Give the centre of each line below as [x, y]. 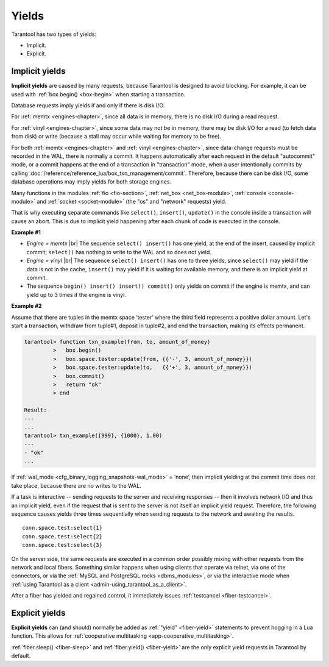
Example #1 [26, 232]
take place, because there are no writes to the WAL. [76, 485]
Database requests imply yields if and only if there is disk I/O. [88, 105]
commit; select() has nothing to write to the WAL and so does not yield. [119, 252]
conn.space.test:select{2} [62, 536]
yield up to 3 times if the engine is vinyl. [76, 294]
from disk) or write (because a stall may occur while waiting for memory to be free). [116, 137]
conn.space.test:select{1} [62, 528]
